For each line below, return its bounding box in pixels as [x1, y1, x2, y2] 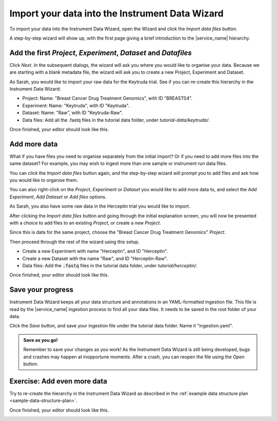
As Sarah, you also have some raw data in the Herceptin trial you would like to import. [9, 203, 190, 209]
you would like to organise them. [9, 177, 78, 184]
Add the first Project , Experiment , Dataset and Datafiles [9, 48, 192, 57]
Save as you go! [23, 337, 58, 343]
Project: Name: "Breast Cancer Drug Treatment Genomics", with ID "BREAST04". [22, 95, 192, 101]
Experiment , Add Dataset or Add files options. [9, 193, 107, 200]
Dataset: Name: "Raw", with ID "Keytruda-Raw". [22, 109, 123, 116]
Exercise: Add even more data [9, 377, 107, 386]
